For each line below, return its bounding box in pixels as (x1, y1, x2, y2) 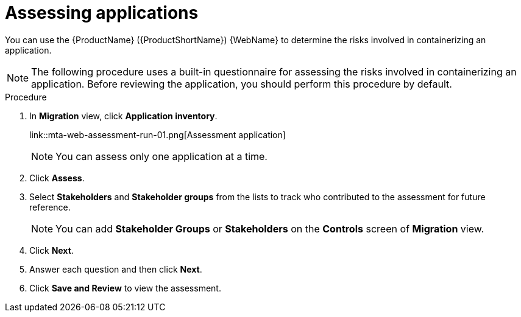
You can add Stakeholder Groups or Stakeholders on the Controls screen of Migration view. (55, 222, 484, 235)
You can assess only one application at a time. (55, 150, 268, 162)
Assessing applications (5, 2, 199, 23)
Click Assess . (29, 172, 85, 183)
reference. (29, 201, 71, 212)
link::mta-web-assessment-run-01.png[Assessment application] (29, 129, 286, 140)
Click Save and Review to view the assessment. (29, 282, 221, 293)
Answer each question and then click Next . (29, 263, 202, 274)
